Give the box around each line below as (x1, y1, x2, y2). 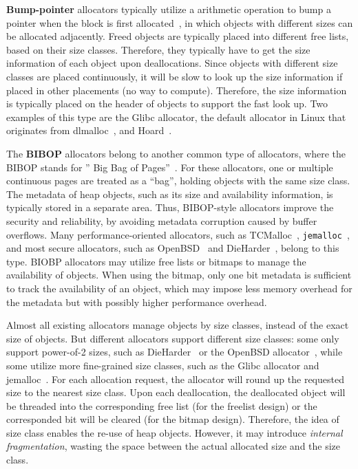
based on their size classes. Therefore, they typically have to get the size (6, 42, 310, 56)
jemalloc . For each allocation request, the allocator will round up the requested (6, 371, 344, 386)
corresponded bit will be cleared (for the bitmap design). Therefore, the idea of (6, 412, 339, 426)
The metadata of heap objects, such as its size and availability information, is (6, 186, 333, 201)
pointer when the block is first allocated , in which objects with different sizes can (6, 15, 353, 30)
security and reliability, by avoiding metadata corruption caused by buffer (6, 213, 317, 228)
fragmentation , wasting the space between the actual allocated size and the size (6, 439, 341, 453)
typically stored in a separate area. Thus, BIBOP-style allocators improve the (6, 200, 334, 215)
